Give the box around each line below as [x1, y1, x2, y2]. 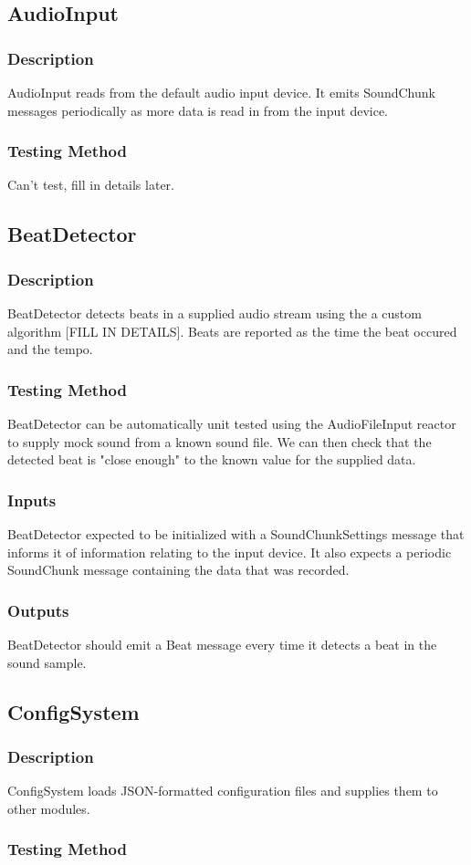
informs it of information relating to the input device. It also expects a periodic [7, 542, 452, 561]
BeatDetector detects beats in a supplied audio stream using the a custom [7, 304, 422, 322]
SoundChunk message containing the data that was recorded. [7, 560, 350, 579]
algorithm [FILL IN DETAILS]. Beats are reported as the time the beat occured [7, 321, 457, 340]
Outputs [7, 599, 69, 621]
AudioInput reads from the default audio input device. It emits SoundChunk [7, 83, 435, 101]
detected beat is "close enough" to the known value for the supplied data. [7, 450, 416, 469]
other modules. [7, 798, 90, 818]
